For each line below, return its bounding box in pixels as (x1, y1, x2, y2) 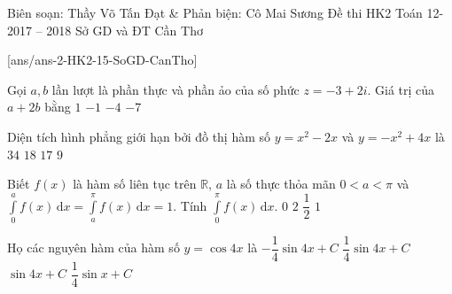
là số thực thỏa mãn (226, 174, 336, 193)
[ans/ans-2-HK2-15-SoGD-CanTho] (7, 50, 198, 69)
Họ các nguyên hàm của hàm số (7, 238, 180, 257)
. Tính (173, 196, 207, 214)
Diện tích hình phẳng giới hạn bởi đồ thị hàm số (7, 127, 271, 145)
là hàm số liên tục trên (73, 174, 197, 193)
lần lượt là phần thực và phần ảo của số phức (51, 80, 300, 98)
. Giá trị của (367, 80, 435, 98)
